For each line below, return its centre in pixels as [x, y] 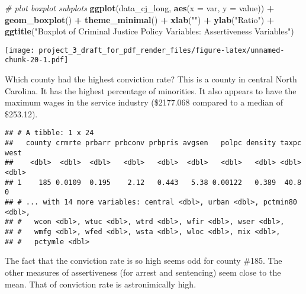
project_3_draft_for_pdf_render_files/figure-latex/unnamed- [162, 50]
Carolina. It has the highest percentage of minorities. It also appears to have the [151, 90]
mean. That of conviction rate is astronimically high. [101, 284]
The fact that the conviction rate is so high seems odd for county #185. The [144, 261]
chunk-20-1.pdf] [37, 60]
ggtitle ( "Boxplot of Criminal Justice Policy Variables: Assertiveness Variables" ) [149, 31]
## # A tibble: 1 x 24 [49, 133]
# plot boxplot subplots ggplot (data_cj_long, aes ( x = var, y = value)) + [140, 8]
